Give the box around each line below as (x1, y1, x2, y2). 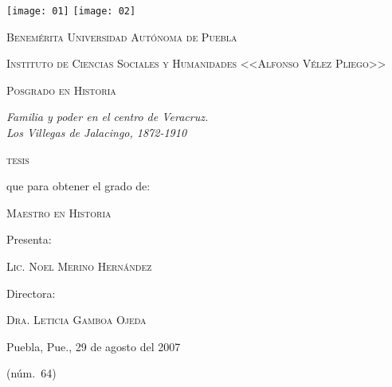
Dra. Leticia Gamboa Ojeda (6, 311, 147, 328)
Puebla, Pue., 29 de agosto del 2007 (6, 338, 181, 354)
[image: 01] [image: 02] (6, 6, 136, 17)
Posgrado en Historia (6, 81, 116, 98)
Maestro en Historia (6, 204, 112, 221)
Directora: (6, 284, 56, 301)
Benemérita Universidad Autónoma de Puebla (6, 28, 237, 45)
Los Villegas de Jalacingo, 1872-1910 (6, 124, 187, 141)
